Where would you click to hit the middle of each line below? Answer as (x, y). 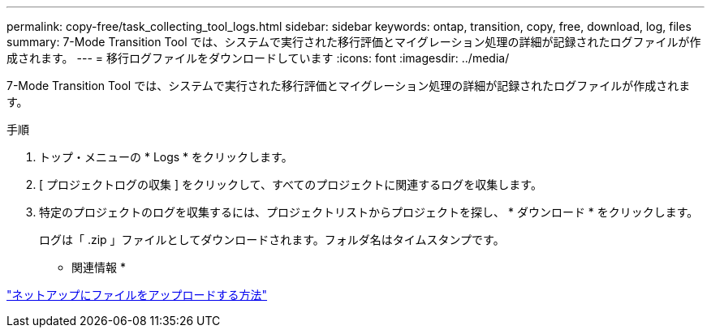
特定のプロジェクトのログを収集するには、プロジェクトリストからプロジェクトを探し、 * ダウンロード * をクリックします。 (369, 212)
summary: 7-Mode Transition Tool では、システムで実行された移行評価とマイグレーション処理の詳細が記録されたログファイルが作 (354, 42)
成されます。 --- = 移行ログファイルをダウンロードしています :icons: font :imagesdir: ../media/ (258, 58)
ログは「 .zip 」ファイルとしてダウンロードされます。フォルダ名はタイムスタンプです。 (272, 240)
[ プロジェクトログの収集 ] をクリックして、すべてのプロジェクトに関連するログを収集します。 (291, 184)
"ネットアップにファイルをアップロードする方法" (137, 295)
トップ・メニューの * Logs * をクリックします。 (166, 157)
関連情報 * (99, 267)
